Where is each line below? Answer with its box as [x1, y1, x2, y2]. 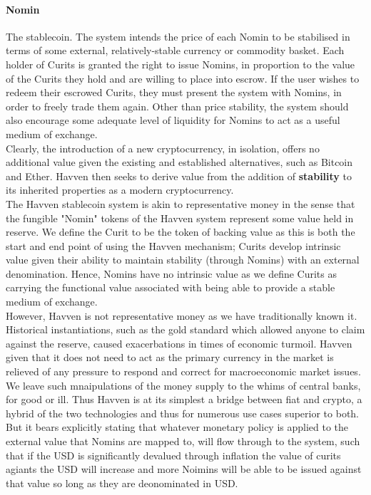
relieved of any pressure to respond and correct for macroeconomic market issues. [6, 364, 361, 379]
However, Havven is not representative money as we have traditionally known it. [6, 308, 357, 323]
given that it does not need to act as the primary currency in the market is [6, 350, 334, 365]
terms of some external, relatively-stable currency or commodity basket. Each [6, 43, 345, 58]
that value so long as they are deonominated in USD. [6, 475, 238, 490]
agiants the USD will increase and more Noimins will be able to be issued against [6, 462, 362, 476]
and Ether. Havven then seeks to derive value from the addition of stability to [6, 168, 352, 183]
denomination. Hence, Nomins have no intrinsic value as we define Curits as [6, 266, 337, 281]
